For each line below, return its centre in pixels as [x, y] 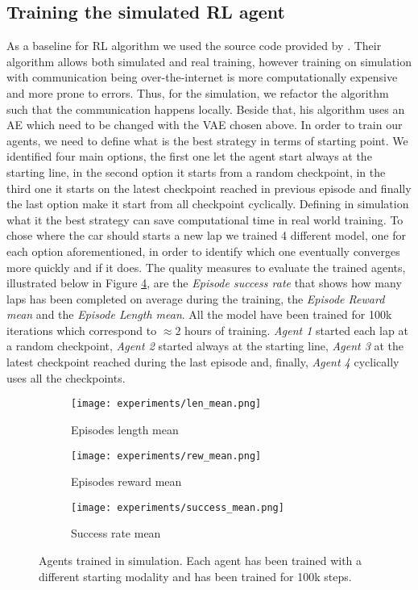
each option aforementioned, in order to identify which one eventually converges [203, 251]
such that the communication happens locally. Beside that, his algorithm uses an [206, 109]
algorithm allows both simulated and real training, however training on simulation [209, 61]
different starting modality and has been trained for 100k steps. [195, 576]
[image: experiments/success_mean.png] [178, 507]
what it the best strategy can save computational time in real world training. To [205, 219]
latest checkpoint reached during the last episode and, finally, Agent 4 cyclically [203, 362]
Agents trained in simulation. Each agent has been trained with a [201, 561]
